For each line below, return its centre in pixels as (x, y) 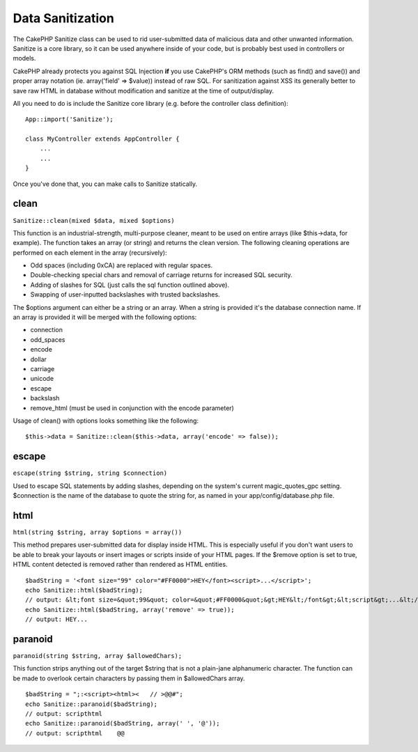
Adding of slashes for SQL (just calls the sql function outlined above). (130, 285)
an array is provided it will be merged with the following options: (105, 318)
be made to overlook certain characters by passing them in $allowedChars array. (129, 678)
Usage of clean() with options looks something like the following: (106, 421)
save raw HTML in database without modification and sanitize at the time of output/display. (144, 91)
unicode (42, 379)
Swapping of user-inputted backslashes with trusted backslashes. (125, 295)
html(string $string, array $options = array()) (98, 532)
